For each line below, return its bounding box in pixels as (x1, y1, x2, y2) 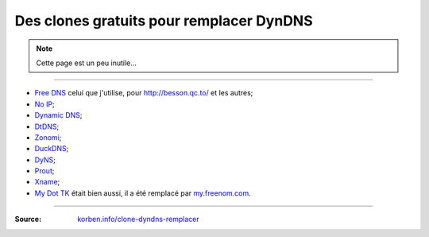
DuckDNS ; (34, 144, 69, 153)
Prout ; (34, 166, 55, 176)
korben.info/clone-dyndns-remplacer (77, 215, 199, 224)
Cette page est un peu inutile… (36, 58, 137, 68)
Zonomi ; (34, 132, 62, 142)
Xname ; (34, 177, 60, 187)
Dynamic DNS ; (34, 111, 83, 120)
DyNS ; (34, 155, 56, 165)
